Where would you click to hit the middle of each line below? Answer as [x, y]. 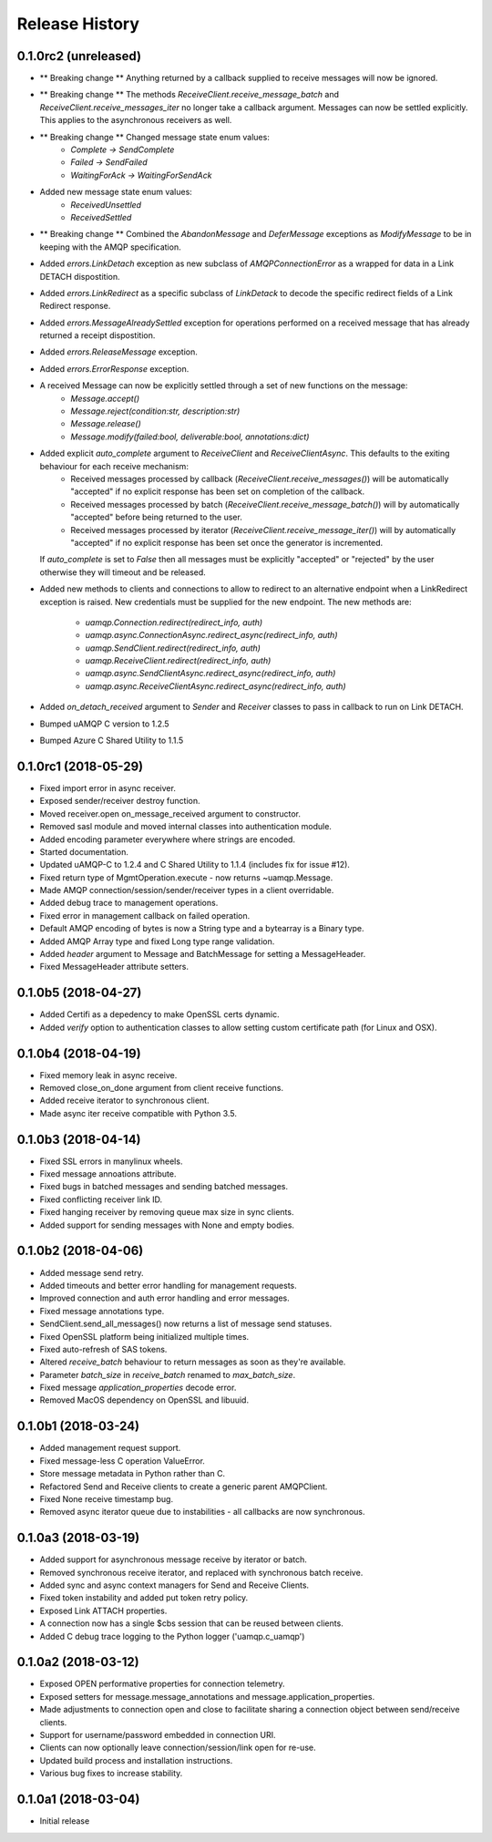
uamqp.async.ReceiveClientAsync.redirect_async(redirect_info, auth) [215, 686]
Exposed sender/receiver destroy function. [120, 801]
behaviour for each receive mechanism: [114, 466]
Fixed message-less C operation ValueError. [122, 1461]
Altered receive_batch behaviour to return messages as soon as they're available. [193, 1362]
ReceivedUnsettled [106, 204]
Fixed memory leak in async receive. [108, 1075]
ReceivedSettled [101, 217]
